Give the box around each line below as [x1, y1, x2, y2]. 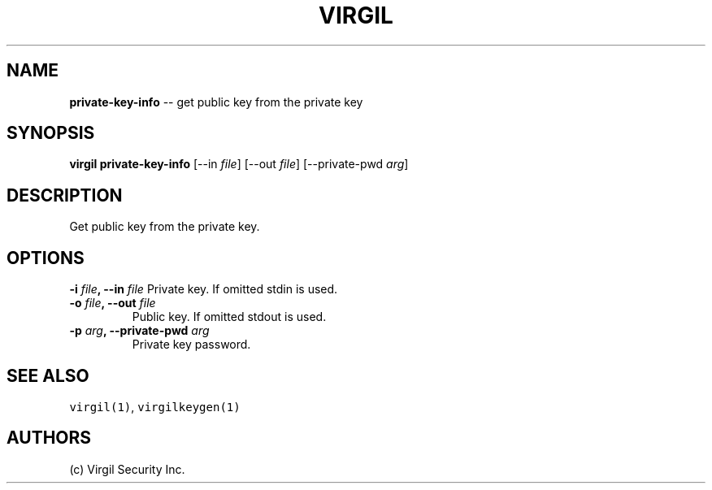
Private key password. [132, 337, 251, 352]
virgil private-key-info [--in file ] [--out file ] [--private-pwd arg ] [69, 157, 409, 171]
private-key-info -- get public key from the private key [69, 94, 363, 109]
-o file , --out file [69, 296, 156, 310]
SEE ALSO [7, 365, 89, 386]
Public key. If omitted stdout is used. [132, 310, 327, 324]
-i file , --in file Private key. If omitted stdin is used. [69, 282, 338, 297]
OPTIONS [7, 247, 85, 268]
